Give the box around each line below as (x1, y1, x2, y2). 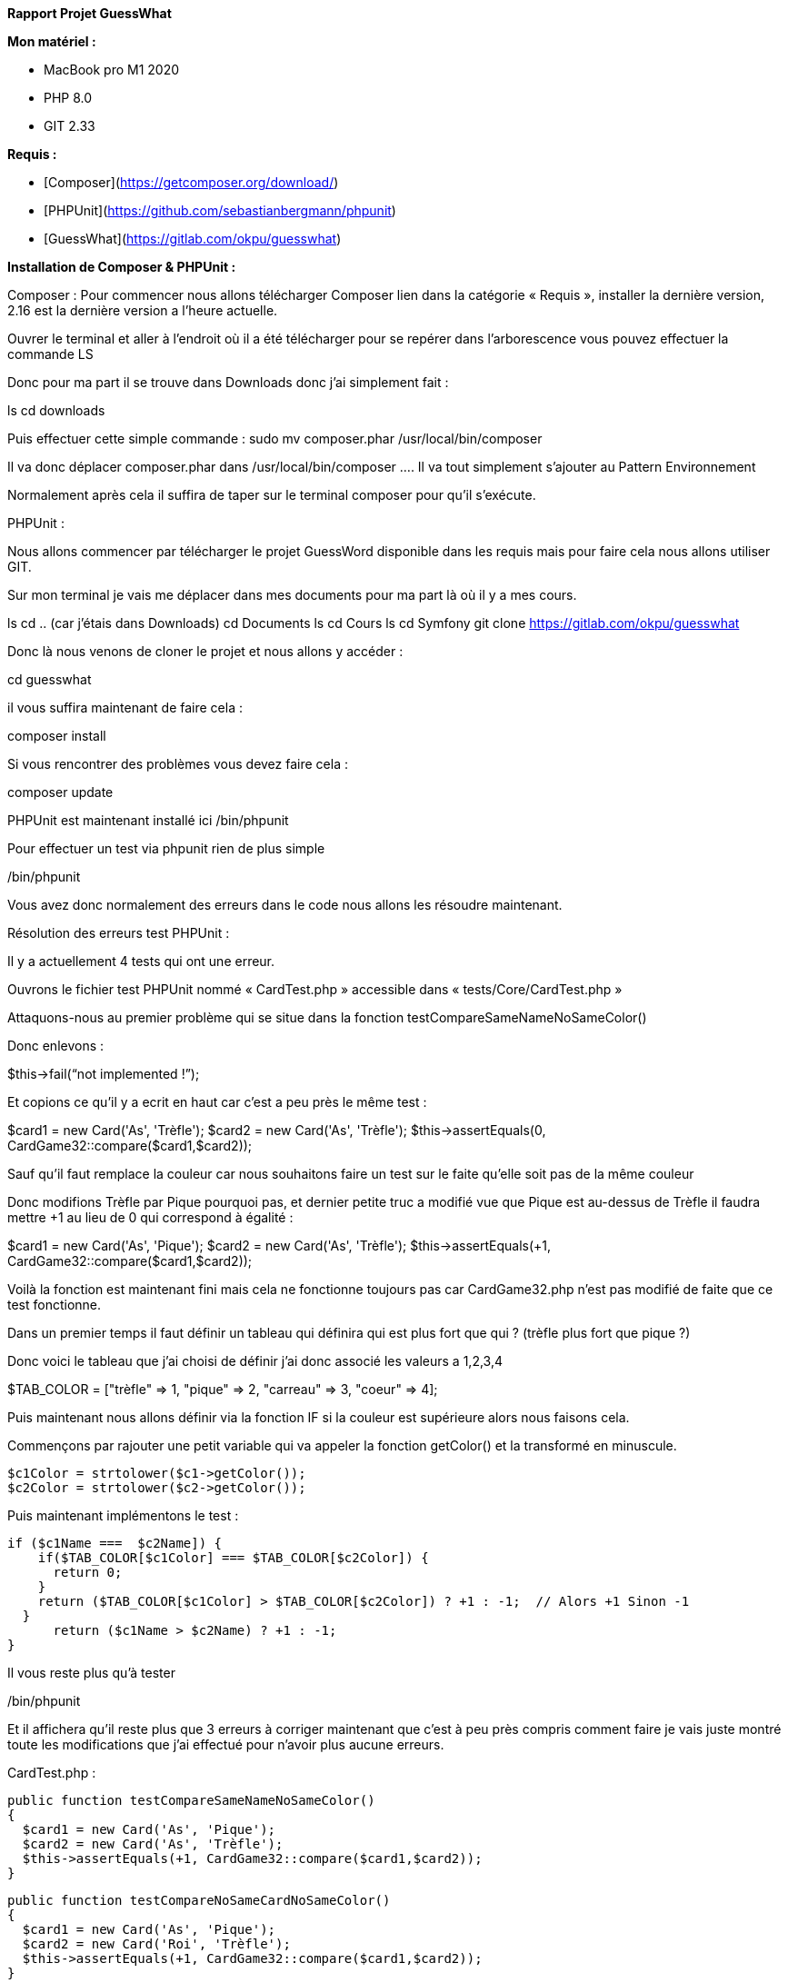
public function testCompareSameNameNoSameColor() (7, 1793, 375, 1808)
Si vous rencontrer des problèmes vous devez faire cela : (7, 756, 348, 772)
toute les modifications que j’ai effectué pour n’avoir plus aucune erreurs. (7, 1737, 444, 1752)
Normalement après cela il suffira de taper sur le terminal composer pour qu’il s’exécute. (7, 487, 536, 503)
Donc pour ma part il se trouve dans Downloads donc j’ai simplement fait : (7, 374, 449, 390)
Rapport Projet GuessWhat (7, 5, 172, 21)
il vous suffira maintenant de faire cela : (7, 700, 243, 715)
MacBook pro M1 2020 (44, 62, 180, 77)
